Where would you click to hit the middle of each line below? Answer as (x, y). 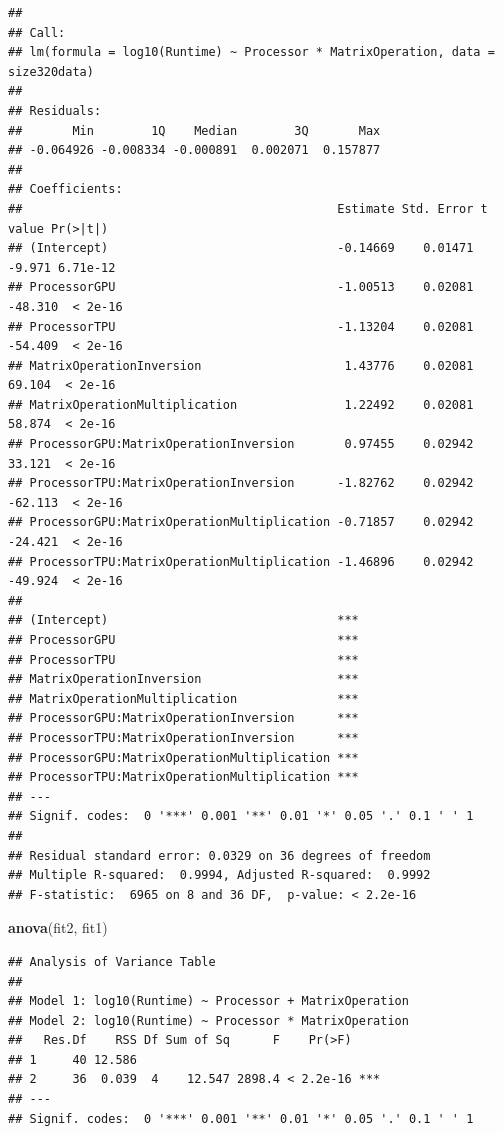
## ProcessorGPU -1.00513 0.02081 (241, 287)
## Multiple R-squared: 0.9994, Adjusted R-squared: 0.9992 (219, 875)
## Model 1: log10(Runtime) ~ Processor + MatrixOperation (208, 1001)
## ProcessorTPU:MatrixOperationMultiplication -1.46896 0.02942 (241, 561)
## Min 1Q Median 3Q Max (194, 130)
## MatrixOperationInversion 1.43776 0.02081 (241, 365)
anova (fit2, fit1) (58, 927)
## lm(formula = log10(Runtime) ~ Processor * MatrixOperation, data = (251, 52)
